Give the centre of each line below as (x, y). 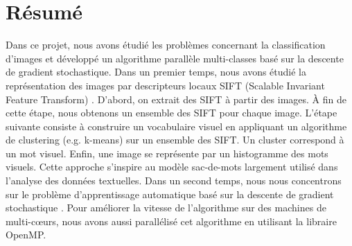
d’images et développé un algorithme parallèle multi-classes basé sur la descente (175, 58)
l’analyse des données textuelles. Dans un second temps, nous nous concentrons (174, 181)
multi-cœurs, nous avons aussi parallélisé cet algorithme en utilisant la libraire (171, 221)
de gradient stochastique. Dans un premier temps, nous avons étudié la (156, 72)
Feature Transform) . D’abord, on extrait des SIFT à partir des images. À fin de (176, 99)
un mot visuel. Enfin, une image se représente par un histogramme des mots (167, 153)
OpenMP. (26, 235)
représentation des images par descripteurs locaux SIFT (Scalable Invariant (165, 85)
